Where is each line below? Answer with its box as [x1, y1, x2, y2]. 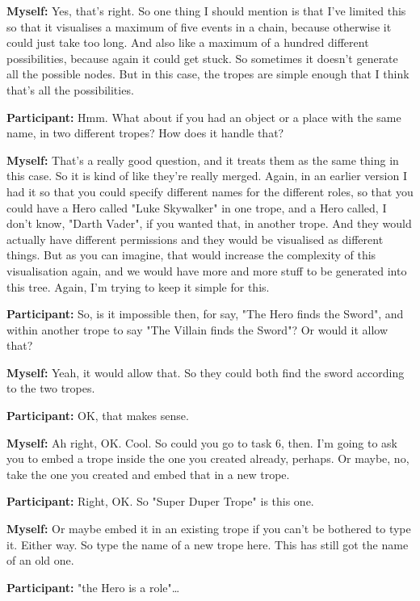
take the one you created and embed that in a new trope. [6, 465, 290, 482]
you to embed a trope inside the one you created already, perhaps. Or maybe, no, [6, 450, 409, 467]
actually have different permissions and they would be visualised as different [6, 230, 384, 247]
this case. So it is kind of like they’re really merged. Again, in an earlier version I [6, 167, 407, 184]
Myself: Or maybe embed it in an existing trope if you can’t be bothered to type [6, 520, 411, 537]
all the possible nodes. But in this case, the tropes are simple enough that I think [6, 65, 409, 82]
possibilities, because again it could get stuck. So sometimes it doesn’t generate [6, 49, 398, 66]
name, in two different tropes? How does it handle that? [6, 124, 284, 141]
